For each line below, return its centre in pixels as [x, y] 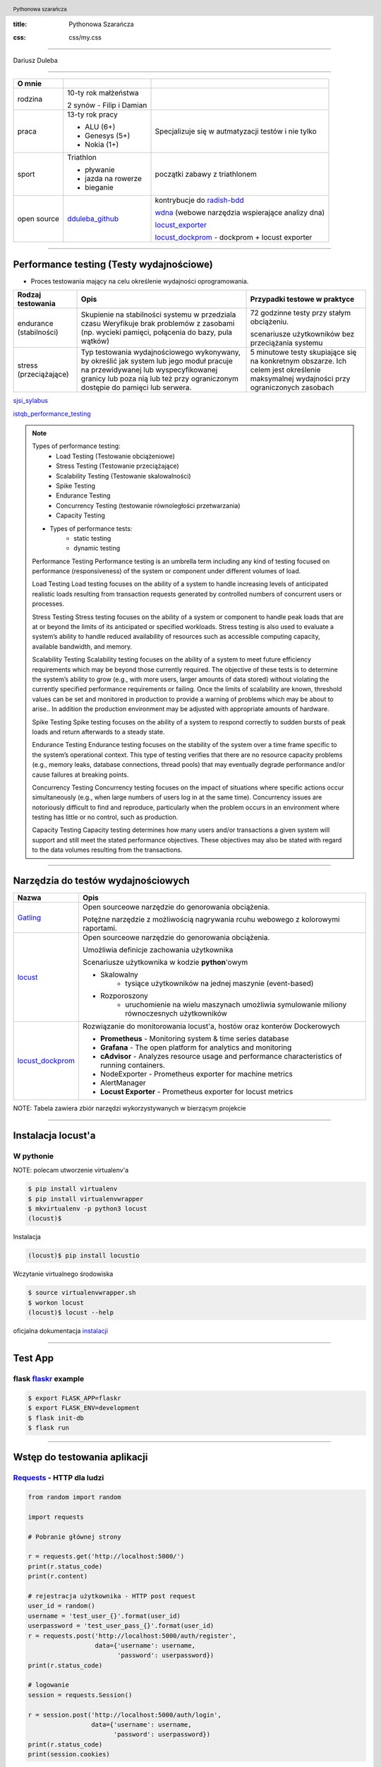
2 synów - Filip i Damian [107, 105]
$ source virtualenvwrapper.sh [82, 1293]
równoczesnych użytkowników [176, 1014]
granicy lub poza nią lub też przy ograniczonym [160, 379]
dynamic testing [97, 548]
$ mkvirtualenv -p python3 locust [87, 1209]
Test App [34, 1358]
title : [20, 24]
